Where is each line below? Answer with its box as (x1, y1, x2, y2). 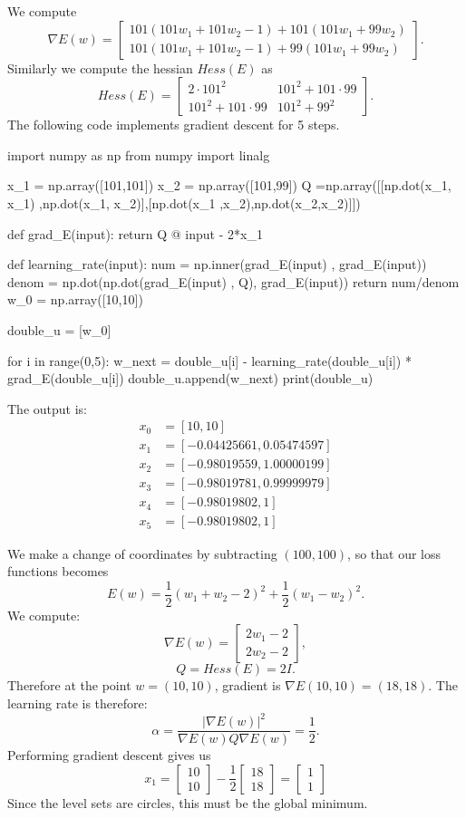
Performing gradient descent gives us (7, 746, 211, 765)
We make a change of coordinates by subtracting (7, 544, 277, 563)
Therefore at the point (7, 676, 131, 695)
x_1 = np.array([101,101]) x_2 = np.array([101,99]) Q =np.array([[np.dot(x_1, (7, 176, 451, 195)
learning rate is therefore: (7, 693, 148, 712)
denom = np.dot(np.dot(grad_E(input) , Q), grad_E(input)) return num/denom (7, 272, 460, 291)
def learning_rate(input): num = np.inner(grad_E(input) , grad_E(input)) (7, 255, 427, 274)
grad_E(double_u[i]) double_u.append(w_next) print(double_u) (7, 369, 374, 388)
